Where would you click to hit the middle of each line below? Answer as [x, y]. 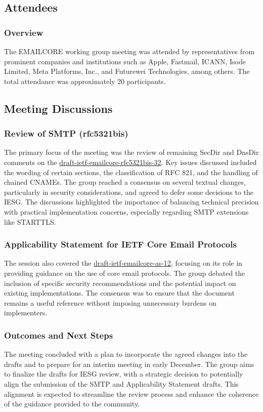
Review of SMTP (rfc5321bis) [66, 133]
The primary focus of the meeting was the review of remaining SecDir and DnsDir [131, 152]
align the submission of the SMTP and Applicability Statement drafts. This [121, 383]
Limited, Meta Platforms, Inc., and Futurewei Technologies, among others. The [127, 71]
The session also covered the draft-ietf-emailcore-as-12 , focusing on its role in [123, 263]
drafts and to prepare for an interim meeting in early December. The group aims [129, 364]
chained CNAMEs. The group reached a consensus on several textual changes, [125, 182]
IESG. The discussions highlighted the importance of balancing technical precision [131, 202]
